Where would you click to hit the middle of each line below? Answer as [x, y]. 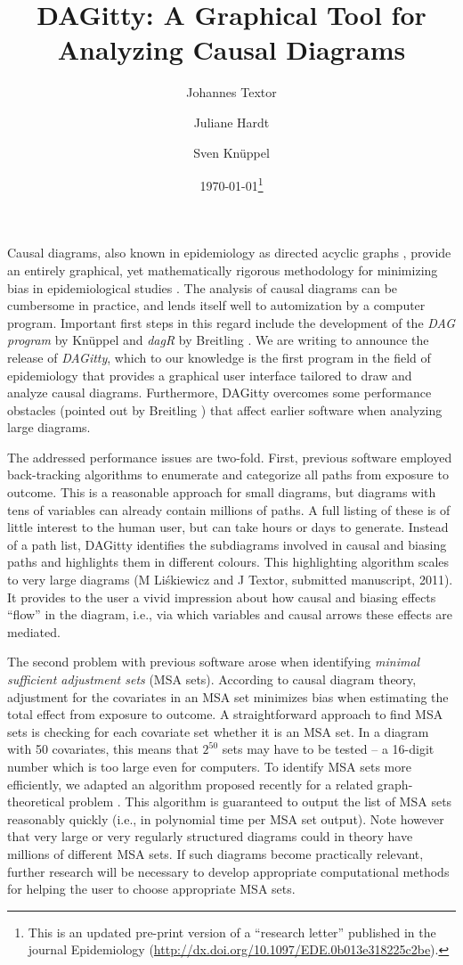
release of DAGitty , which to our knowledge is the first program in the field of [219, 357]
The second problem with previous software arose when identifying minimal [214, 662]
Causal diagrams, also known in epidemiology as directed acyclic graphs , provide [229, 253]
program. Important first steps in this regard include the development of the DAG [231, 322]
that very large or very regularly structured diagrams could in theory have [210, 836]
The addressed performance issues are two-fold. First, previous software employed [230, 457]
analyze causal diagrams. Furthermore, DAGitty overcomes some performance [219, 393]
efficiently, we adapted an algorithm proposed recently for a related [190, 784]
